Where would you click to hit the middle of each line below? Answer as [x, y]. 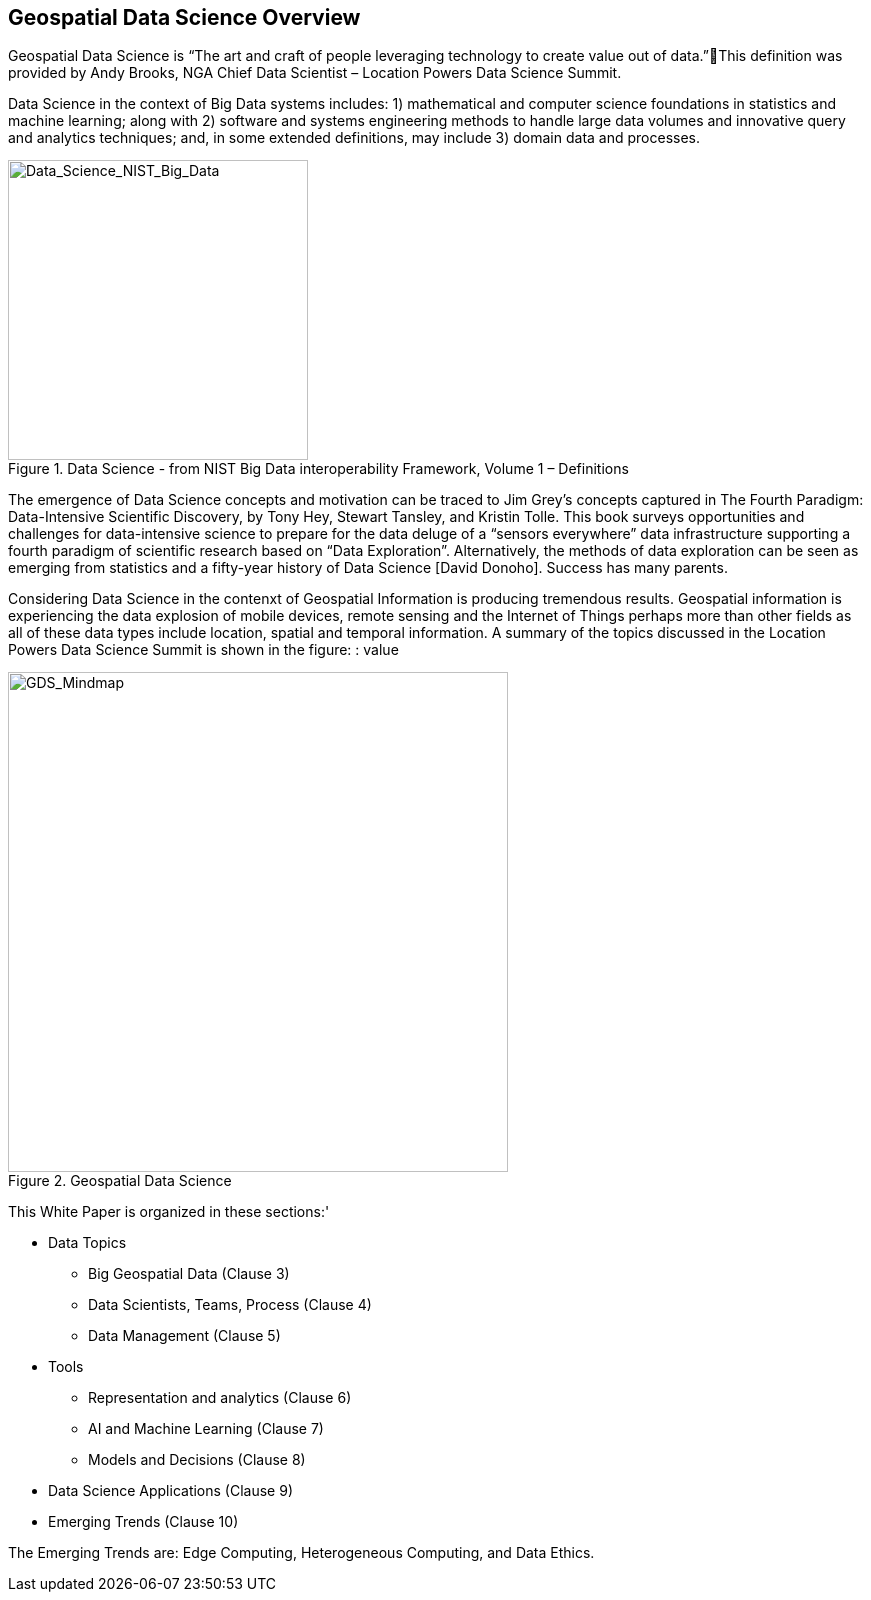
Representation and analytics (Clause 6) [220, 1398]
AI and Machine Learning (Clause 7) [206, 1429]
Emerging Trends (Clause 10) [143, 1522]
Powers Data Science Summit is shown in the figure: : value [203, 650]
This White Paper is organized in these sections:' [169, 1212]
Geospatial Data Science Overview [184, 17]
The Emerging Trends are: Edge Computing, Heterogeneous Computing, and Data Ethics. [301, 1553]
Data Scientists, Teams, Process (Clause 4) [230, 1305]
